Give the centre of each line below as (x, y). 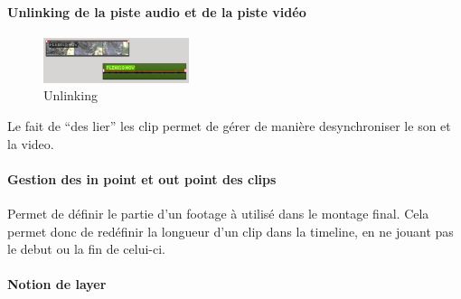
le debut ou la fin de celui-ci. (86, 249)
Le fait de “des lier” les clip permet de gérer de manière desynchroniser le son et (229, 126)
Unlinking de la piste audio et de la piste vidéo (157, 11)
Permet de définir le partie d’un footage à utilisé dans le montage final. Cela (218, 214)
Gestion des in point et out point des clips (142, 178)
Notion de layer (57, 284)
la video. (31, 143)
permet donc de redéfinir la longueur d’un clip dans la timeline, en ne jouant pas (230, 231)
